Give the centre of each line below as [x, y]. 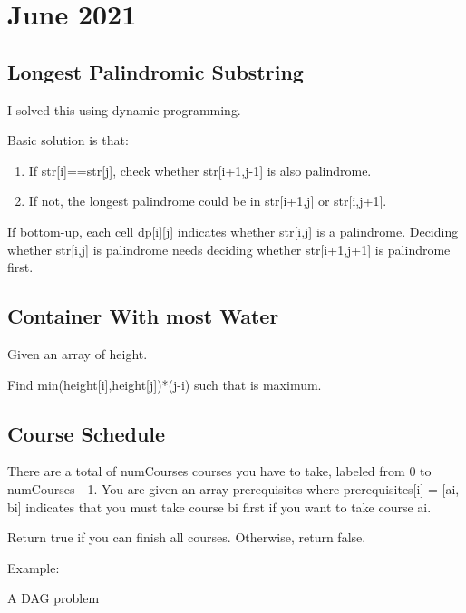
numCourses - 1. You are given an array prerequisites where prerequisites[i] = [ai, [233, 488]
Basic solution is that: [68, 140]
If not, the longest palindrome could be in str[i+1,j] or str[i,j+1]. [208, 201]
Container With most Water [143, 316]
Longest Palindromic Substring [155, 71]
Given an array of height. [78, 353]
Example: [34, 567]
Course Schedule [87, 433]
